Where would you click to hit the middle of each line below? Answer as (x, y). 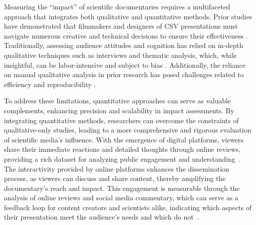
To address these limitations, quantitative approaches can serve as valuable (118, 101)
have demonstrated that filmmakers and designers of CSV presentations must (121, 26)
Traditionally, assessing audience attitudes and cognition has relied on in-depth (124, 45)
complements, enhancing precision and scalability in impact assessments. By (119, 110)
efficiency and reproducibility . (50, 84)
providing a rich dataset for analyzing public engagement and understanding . (122, 158)
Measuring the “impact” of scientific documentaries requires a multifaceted (117, 6)
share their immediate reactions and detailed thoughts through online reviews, (122, 149)
